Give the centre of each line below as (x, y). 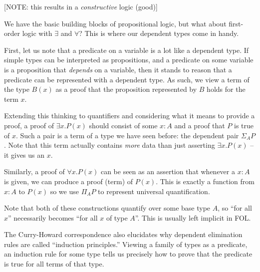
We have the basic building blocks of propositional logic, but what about (115, 23)
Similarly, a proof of (34, 171)
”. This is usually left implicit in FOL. (193, 217)
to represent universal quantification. (154, 191)
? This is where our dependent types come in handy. (159, 33)
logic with (37, 33)
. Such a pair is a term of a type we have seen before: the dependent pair (127, 135)
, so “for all (235, 208)
